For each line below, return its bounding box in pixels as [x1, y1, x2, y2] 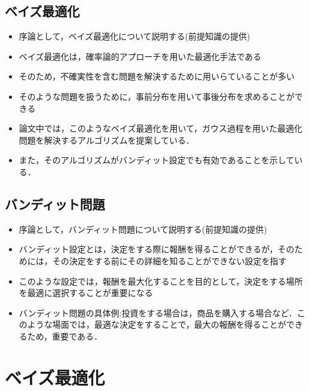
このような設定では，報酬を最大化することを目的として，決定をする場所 [19, 274, 303, 287]
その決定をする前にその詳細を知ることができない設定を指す [52, 254, 287, 267]
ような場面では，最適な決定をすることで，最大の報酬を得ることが [27, 318, 286, 331]
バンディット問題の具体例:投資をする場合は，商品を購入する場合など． [19, 306, 297, 319]
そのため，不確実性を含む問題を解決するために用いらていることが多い [19, 70, 295, 83]
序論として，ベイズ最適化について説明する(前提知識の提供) [19, 30, 250, 42]
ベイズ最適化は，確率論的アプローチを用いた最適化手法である [19, 50, 262, 62]
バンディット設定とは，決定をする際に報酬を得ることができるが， [19, 243, 278, 255]
